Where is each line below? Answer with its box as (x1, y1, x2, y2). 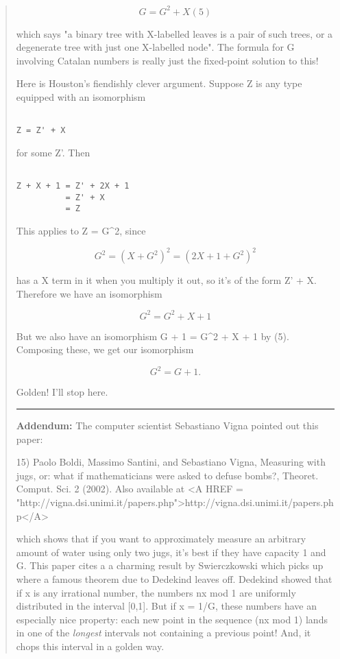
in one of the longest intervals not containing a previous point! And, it (16, 625, 311, 640)
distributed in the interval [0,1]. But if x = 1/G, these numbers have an (16, 599, 317, 613)
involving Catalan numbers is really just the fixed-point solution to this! (16, 53, 319, 67)
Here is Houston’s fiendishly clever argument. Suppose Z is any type (16, 76, 302, 91)
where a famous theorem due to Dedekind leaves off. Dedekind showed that (16, 572, 332, 586)
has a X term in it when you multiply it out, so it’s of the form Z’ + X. (16, 273, 317, 287)
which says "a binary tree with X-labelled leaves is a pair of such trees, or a (16, 26, 333, 40)
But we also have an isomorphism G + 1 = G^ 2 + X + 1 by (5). (16, 328, 289, 343)
